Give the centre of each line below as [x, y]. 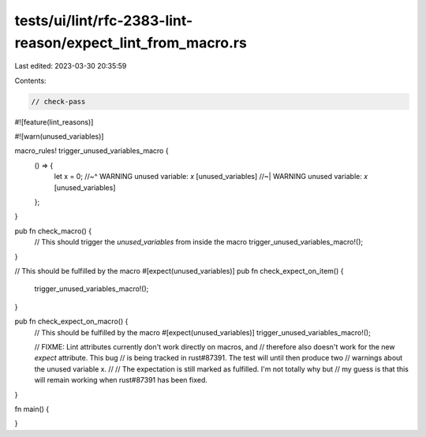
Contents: [30, 80]
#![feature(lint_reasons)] [54, 121]
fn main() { [32, 409]
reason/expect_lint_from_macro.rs [131, 43]
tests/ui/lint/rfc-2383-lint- [104, 21]
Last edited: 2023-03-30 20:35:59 [71, 66]
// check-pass [58, 101]
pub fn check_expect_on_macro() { [71, 321]
